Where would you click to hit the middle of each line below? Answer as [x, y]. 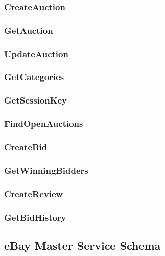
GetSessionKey [36, 100]
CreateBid [26, 147]
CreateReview [34, 194]
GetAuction [29, 30]
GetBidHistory [35, 217]
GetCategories [34, 77]
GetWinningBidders [46, 170]
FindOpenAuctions [44, 124]
